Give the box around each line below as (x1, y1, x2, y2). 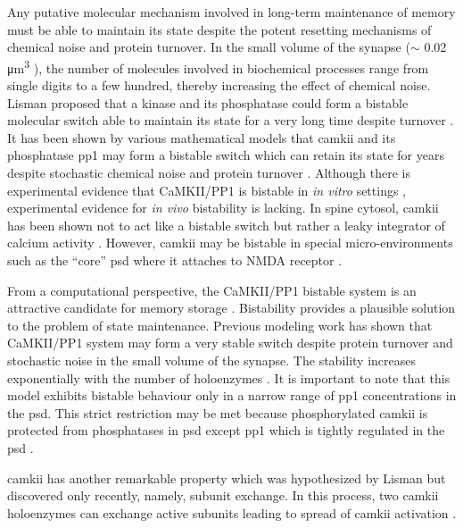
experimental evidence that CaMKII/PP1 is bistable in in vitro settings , (7, 180, 407, 199)
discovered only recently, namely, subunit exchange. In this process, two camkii (7, 486, 439, 505)
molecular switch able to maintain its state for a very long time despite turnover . (7, 111, 454, 130)
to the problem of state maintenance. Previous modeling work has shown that (7, 315, 433, 334)
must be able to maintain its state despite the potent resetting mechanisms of (7, 20, 432, 38)
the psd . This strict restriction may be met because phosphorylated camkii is (7, 403, 428, 422)
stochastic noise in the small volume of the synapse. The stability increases (7, 350, 417, 369)
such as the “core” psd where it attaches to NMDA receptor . (7, 250, 343, 269)
